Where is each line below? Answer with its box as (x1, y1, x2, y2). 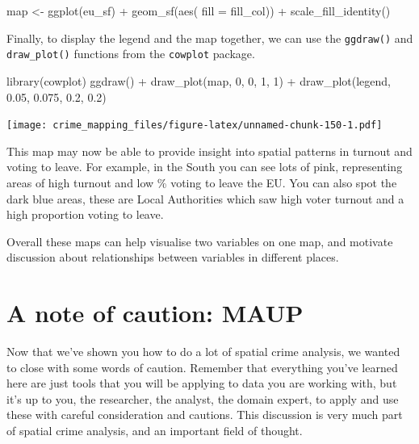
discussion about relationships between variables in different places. (6, 249, 339, 266)
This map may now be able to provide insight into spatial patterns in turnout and (6, 142, 413, 159)
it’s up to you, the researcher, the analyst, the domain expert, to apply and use (6, 390, 399, 407)
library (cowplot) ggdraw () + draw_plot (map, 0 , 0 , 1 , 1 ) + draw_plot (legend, (6, 72, 391, 89)
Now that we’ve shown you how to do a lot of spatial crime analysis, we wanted (6, 343, 400, 360)
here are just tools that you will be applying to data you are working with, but (6, 375, 397, 392)
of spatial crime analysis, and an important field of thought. (6, 422, 303, 438)
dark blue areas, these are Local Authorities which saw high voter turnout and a (6, 190, 404, 207)
